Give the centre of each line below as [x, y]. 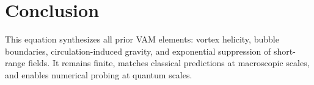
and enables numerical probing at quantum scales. [99, 74]
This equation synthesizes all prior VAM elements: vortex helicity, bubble [142, 39]
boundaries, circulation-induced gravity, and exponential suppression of [138, 51]
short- [284, 51]
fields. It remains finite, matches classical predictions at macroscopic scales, [169, 63]
